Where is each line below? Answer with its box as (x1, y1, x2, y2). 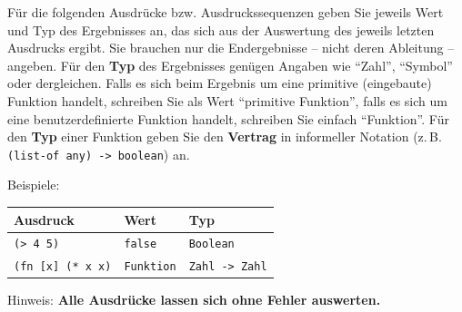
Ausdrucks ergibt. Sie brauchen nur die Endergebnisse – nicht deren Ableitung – (7, 38, 455, 57)
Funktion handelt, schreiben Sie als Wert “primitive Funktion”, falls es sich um (7, 91, 447, 110)
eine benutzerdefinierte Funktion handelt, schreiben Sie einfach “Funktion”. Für (7, 109, 449, 128)
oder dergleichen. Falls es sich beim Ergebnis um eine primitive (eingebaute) (7, 73, 432, 93)
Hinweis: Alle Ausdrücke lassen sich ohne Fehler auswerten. (7, 290, 381, 309)
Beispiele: (7, 175, 60, 194)
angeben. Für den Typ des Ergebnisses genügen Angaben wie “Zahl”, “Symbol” (7, 55, 453, 74)
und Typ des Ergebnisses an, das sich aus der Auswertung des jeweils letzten (7, 20, 435, 39)
